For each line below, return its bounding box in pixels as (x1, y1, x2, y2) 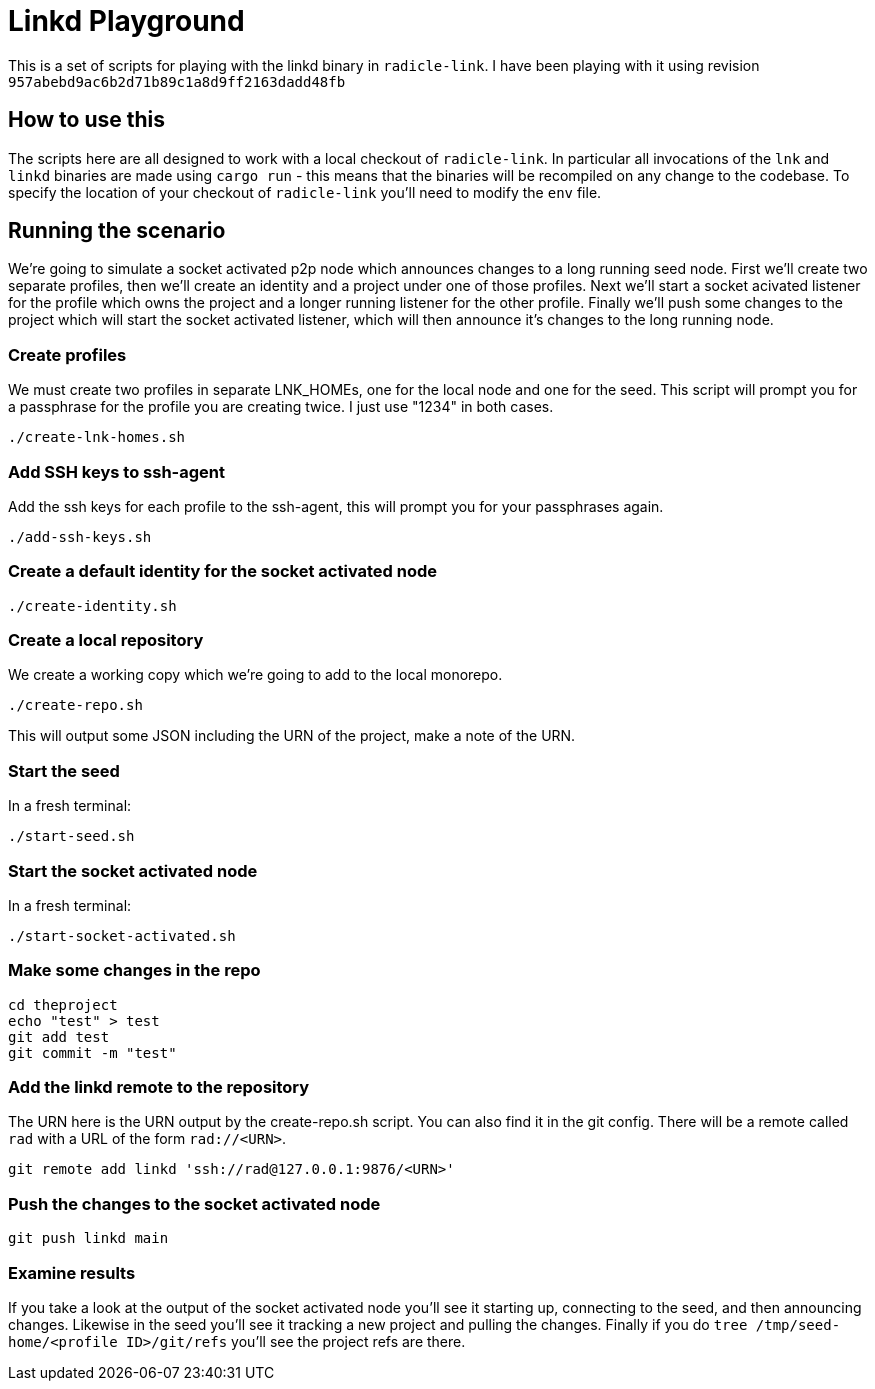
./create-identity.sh (8, 597, 177, 614)
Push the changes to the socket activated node (8, 1193, 381, 1214)
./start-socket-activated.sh (8, 927, 236, 944)
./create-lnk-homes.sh (8, 429, 186, 446)
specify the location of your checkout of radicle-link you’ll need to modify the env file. (8, 183, 602, 201)
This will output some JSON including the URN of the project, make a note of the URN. (8, 727, 576, 745)
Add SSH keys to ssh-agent (8, 461, 225, 482)
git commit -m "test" (8, 1044, 177, 1061)
